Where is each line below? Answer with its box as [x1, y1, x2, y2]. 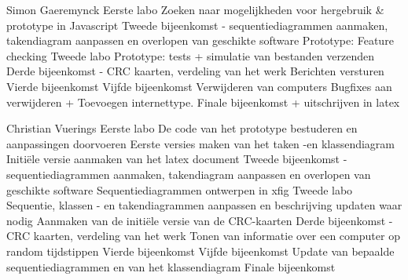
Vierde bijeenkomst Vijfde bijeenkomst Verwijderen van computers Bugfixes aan [6, 78, 392, 94]
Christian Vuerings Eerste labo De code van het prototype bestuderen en [6, 120, 358, 136]
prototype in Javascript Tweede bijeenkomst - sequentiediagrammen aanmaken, [6, 16, 388, 33]
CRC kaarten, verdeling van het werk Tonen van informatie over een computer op [6, 227, 400, 244]
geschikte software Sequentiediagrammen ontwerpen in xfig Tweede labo [6, 181, 353, 198]
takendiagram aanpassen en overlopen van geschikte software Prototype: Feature [6, 32, 394, 49]
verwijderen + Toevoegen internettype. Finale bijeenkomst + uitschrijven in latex [6, 93, 400, 110]
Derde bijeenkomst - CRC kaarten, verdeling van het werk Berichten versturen [6, 63, 384, 79]
